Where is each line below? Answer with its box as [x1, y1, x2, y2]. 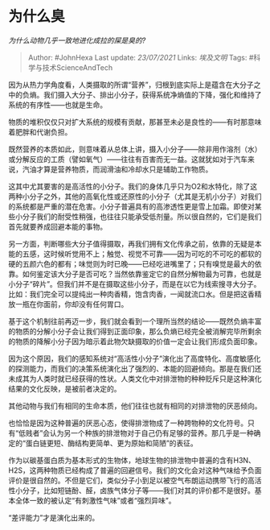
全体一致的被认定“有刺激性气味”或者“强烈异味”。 [14, 495, 176, 505]
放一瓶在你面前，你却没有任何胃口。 [8, 299, 129, 308]
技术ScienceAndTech [42, 62, 113, 72]
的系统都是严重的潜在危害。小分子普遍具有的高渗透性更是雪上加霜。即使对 [8, 201, 255, 211]
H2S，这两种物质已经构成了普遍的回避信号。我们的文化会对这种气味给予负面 [8, 465, 262, 475]
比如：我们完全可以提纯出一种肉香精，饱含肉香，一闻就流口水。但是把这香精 [8, 289, 262, 299]
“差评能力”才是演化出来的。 [8, 512, 100, 522]
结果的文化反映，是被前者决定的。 [8, 383, 121, 393]
